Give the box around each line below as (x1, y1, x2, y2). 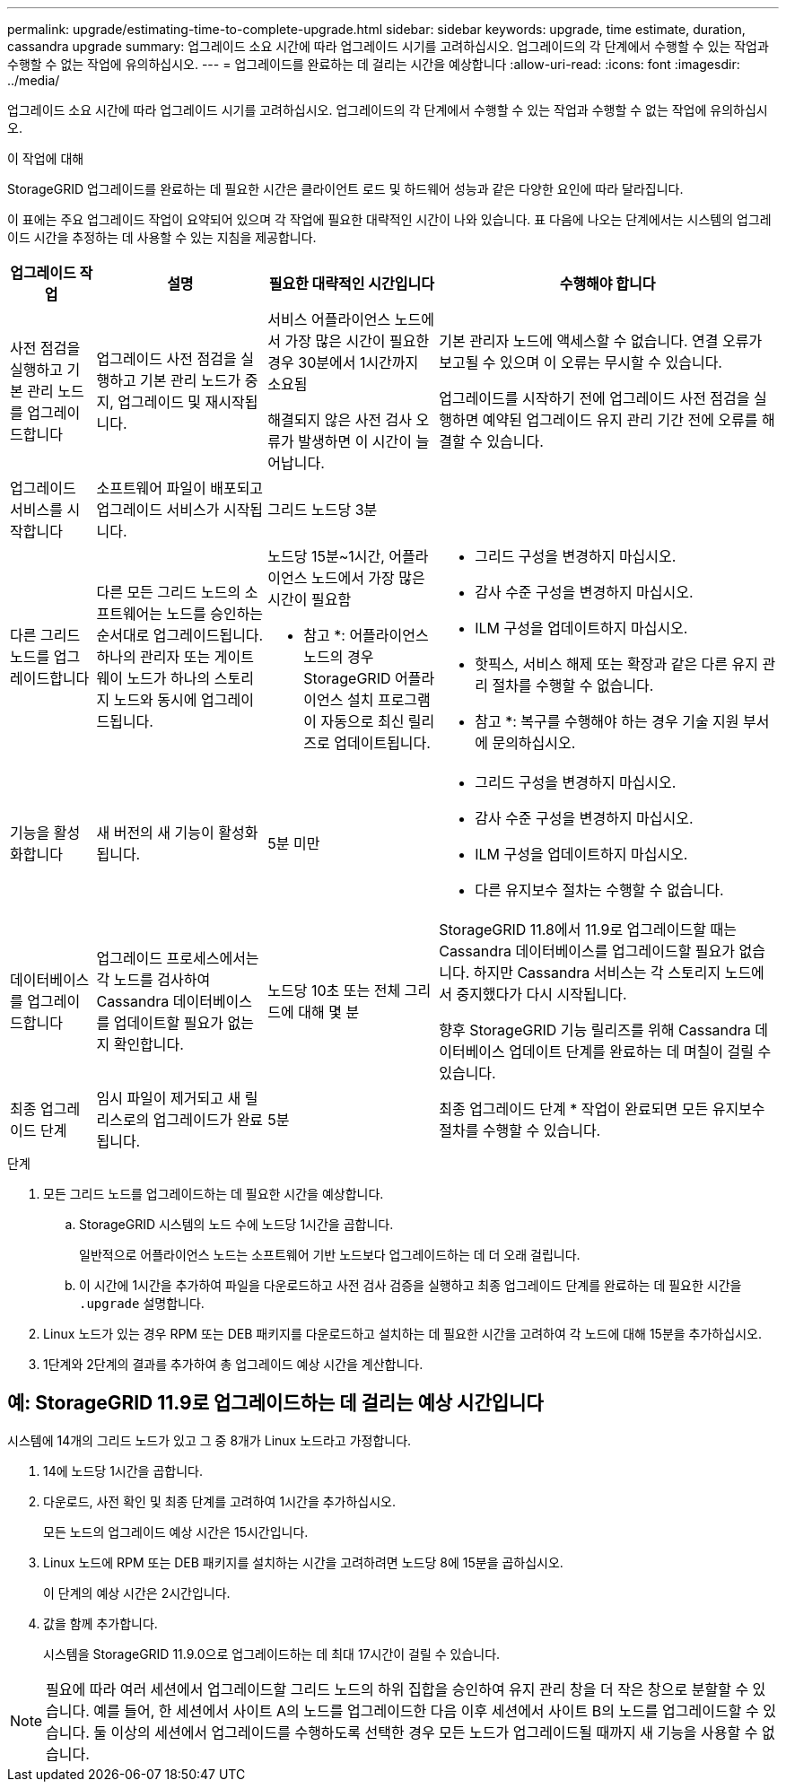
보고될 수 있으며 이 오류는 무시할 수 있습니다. (439, 353, 722, 371)
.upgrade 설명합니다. (79, 1296, 205, 1311)
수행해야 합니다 (559, 275, 656, 292)
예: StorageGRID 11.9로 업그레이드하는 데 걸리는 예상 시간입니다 (7, 1392, 544, 1415)
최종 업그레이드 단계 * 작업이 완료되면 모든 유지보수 (439, 1100, 765, 1118)
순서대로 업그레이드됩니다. (96, 626, 264, 644)
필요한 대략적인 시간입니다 (268, 275, 434, 292)
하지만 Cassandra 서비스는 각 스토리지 (473, 964, 721, 982)
